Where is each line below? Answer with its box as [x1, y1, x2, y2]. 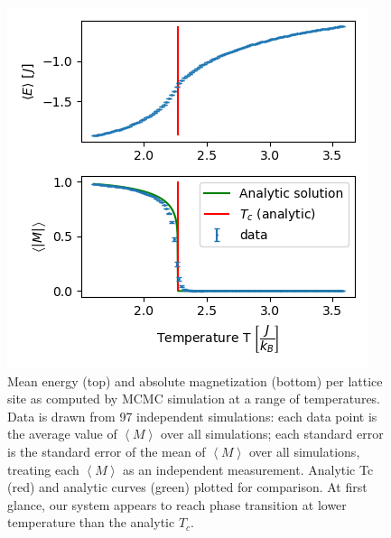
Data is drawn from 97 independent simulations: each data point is [7, 406, 377, 425]
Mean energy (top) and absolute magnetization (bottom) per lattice [7, 371, 383, 390]
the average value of [7, 424, 117, 443]
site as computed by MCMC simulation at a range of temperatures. [7, 389, 381, 408]
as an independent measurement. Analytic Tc [123, 459, 374, 478]
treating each [7, 459, 79, 478]
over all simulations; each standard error [161, 424, 384, 443]
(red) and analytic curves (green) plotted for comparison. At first [7, 478, 368, 496]
